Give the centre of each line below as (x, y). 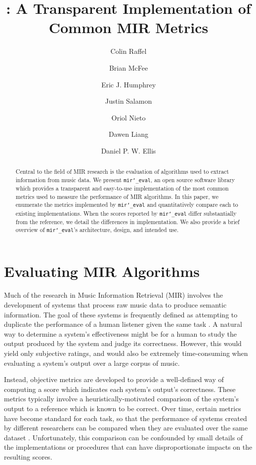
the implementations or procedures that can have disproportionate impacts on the (128, 447)
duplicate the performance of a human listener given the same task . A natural (123, 324)
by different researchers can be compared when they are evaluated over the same (126, 428)
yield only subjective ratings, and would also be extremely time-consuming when (126, 353)
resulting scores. (28, 456)
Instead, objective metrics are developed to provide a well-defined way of (114, 379)
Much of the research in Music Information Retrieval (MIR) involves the (113, 295)
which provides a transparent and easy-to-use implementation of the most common (122, 188)
